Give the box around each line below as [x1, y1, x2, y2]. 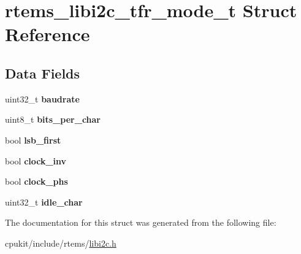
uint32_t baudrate [5, 92, 80, 105]
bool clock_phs [5, 175, 68, 188]
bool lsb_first [5, 133, 61, 146]
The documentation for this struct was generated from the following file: [5, 216, 276, 229]
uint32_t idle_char [5, 195, 83, 208]
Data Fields [5, 63, 80, 82]
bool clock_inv [5, 154, 67, 167]
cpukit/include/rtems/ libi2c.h [5, 236, 116, 249]
